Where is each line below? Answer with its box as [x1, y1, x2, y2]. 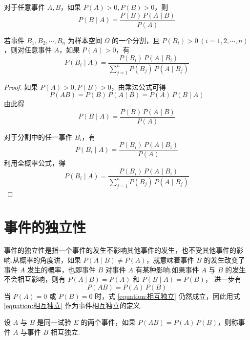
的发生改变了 [204, 255, 245, 265]
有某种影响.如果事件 [135, 264, 199, 274]
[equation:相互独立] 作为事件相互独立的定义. [4, 300, 142, 311]
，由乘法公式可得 [111, 81, 166, 92]
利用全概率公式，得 [4, 158, 65, 168]
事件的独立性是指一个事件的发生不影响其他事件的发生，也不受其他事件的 [4, 245, 236, 255]
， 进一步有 [205, 274, 242, 284]
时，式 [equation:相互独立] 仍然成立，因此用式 [95, 291, 240, 301]
